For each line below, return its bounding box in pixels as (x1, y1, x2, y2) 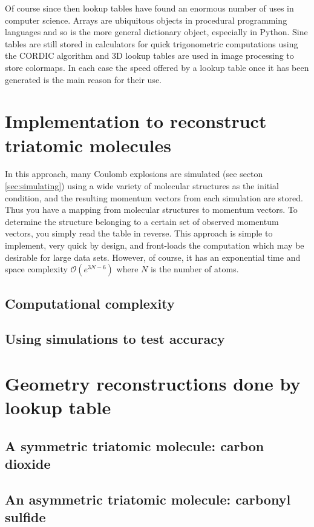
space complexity (5, 263, 68, 275)
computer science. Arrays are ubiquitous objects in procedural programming (5, 13, 287, 26)
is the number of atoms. (150, 263, 239, 275)
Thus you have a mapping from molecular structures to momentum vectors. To (5, 203, 298, 216)
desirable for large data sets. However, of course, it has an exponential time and (5, 250, 301, 263)
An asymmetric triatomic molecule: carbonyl (5, 489, 291, 508)
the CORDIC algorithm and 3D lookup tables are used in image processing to (5, 49, 294, 62)
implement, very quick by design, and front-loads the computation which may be (5, 239, 304, 252)
